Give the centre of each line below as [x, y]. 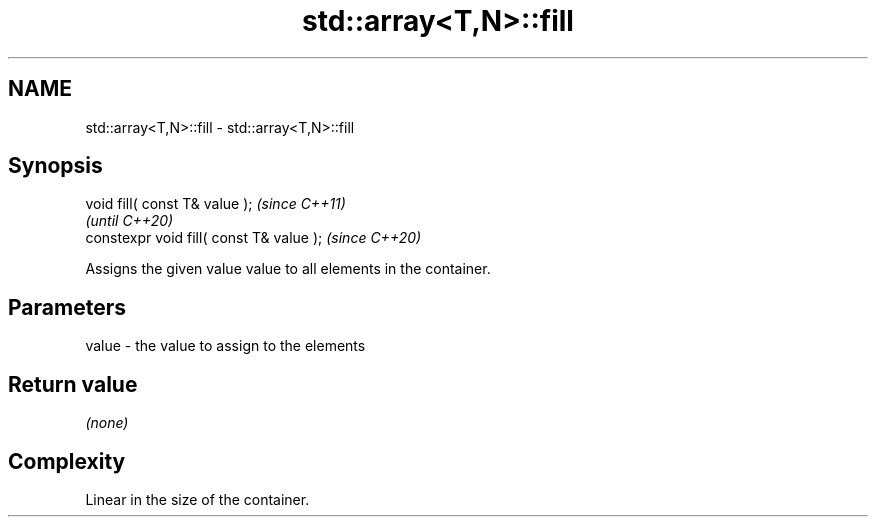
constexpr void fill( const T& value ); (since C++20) [253, 238]
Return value [73, 384]
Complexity [67, 461]
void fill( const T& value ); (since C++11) [215, 204]
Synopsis [55, 166]
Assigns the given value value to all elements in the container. [288, 269]
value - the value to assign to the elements [225, 346]
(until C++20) [129, 221]
